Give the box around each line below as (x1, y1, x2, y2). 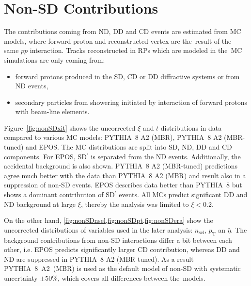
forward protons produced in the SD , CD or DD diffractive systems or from (15, 71, 240, 81)
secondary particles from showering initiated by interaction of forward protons (15, 97, 248, 107)
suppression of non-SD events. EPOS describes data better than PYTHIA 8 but (4, 180, 242, 190)
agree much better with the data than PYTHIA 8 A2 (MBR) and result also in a (4, 170, 246, 180)
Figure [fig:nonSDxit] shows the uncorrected (4, 122, 136, 133)
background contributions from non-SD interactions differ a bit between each (4, 235, 232, 245)
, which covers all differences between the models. (57, 272, 205, 283)
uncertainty (4, 272, 38, 283)
